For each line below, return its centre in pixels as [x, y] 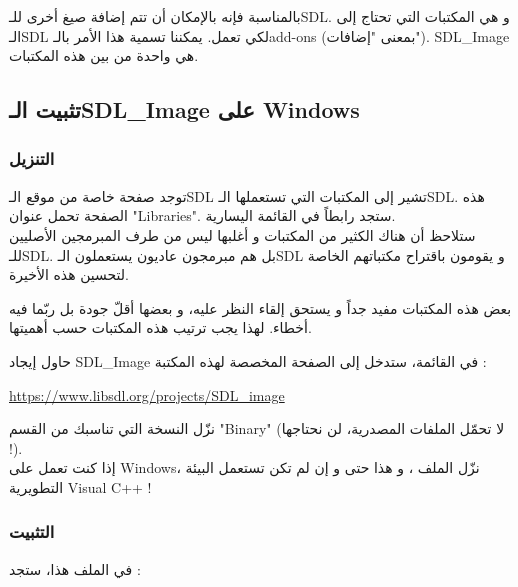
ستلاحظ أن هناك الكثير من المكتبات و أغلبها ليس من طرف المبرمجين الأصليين [242, 234]
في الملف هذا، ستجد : [75, 568]
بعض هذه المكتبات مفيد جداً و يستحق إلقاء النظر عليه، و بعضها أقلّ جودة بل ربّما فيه [260, 307]
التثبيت [32, 531]
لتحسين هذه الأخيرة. [69, 274]
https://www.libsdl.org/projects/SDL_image [147, 394]
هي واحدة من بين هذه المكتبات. [104, 55]
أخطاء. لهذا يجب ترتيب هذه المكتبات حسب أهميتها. [160, 327]
